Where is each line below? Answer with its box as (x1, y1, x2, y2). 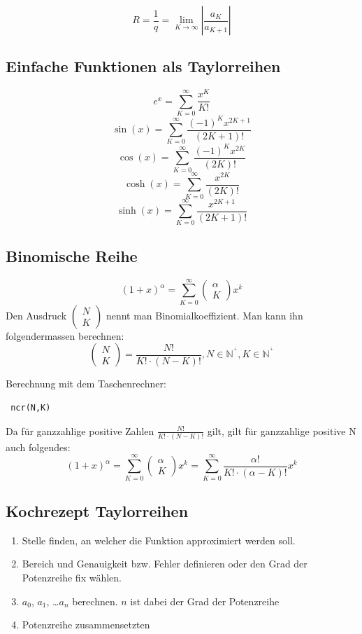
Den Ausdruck (6, 308, 67, 322)
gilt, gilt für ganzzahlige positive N (207, 423, 356, 438)
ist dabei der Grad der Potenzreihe (130, 593, 280, 608)
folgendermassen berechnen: (6, 328, 124, 343)
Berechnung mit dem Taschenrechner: (6, 376, 166, 391)
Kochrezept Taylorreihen (6, 499, 189, 521)
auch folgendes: (6, 439, 71, 454)
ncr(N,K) (10, 402, 51, 413)
